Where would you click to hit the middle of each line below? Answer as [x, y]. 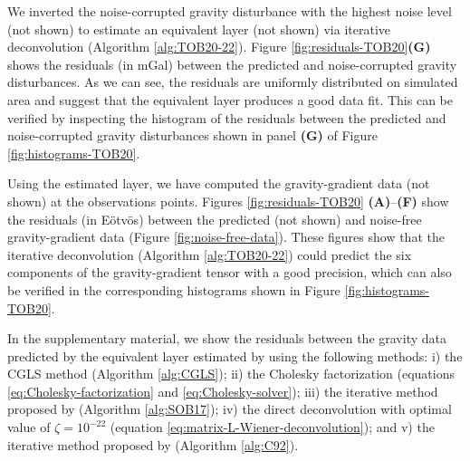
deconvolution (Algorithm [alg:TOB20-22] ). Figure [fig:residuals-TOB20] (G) [219, 47]
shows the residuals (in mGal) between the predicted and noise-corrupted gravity [232, 64]
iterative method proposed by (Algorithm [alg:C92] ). [153, 444]
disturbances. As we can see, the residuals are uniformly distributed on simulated [233, 82]
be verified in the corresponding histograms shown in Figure [174, 289]
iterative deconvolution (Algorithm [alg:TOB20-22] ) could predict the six [210, 254]
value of [29, 427]
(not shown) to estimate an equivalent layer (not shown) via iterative [199, 29]
